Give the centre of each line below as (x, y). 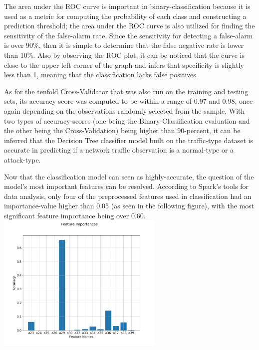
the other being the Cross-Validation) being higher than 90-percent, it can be (122, 130)
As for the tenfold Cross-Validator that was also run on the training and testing (126, 91)
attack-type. (22, 159)
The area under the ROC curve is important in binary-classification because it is (127, 6)
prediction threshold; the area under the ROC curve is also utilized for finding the (129, 26)
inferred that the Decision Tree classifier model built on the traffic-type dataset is (129, 140)
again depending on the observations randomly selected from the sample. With (125, 110)
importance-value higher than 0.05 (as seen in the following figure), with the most (129, 206)
